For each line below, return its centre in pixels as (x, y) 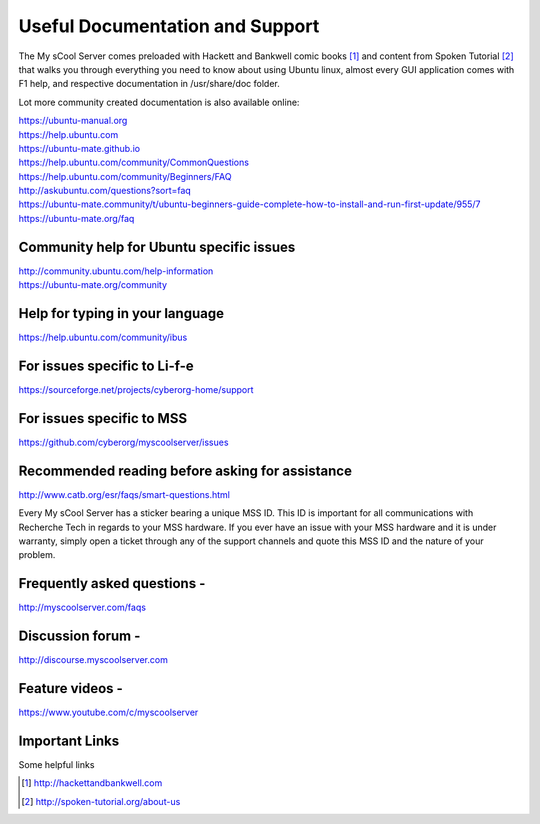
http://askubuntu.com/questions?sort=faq (105, 191)
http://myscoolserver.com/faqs (82, 607)
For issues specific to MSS (103, 418)
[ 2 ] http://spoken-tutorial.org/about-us (101, 801)
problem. (37, 555)
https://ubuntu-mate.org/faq (76, 218)
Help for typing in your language (121, 313)
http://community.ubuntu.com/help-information (116, 271)
